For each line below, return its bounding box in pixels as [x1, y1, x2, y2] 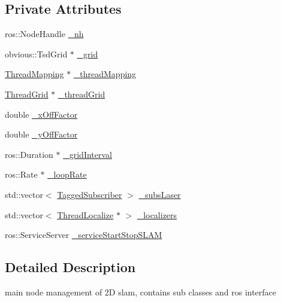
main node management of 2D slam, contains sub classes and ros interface [5, 285, 277, 298]
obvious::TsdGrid [5, 47, 68, 60]
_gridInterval [63, 148, 112, 160]
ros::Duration [5, 148, 53, 160]
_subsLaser [138, 188, 181, 200]
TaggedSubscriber [57, 188, 122, 200]
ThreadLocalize [57, 208, 114, 221]
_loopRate [47, 168, 87, 181]
